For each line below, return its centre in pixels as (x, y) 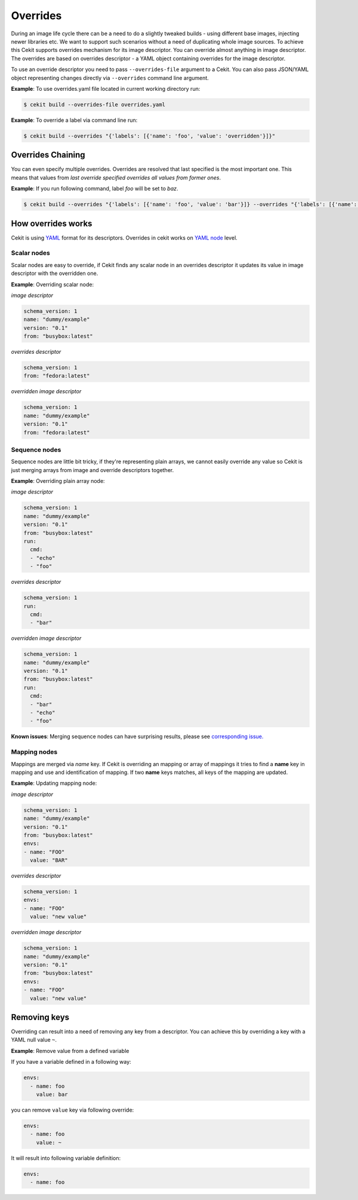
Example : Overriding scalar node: (53, 284)
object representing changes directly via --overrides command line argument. (110, 78)
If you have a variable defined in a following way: (71, 1062)
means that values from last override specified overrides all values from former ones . (116, 177)
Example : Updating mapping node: (54, 783)
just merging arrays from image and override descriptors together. (92, 470)
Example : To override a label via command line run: (74, 120)
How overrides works (52, 223)
